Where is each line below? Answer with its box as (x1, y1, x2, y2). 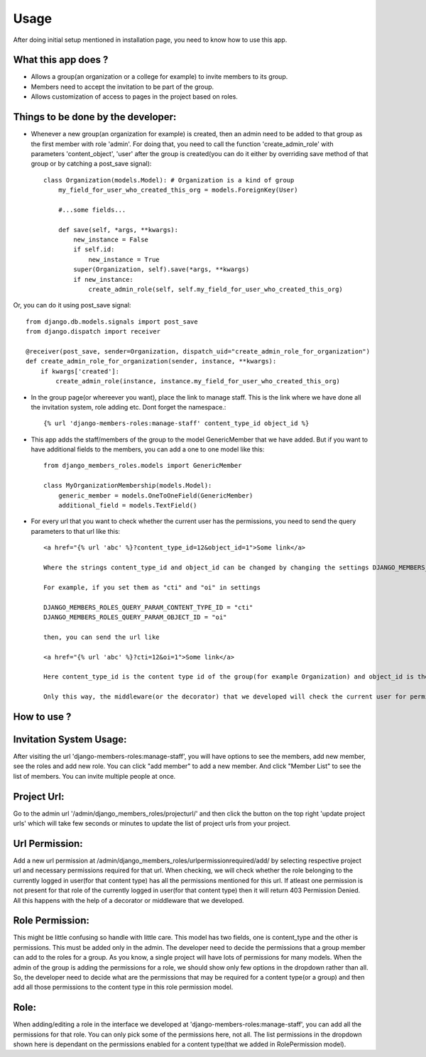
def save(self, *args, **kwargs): (58, 226, 179, 234)
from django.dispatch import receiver (26, 327, 161, 336)
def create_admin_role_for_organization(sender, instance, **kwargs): (26, 357, 277, 366)
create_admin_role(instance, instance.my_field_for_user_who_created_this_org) (55, 377, 341, 385)
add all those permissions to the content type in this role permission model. (13, 983, 234, 992)
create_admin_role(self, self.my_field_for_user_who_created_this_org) (88, 285, 344, 293)
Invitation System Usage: (13, 733, 127, 745)
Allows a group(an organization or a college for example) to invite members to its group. (31, 72, 288, 81)
